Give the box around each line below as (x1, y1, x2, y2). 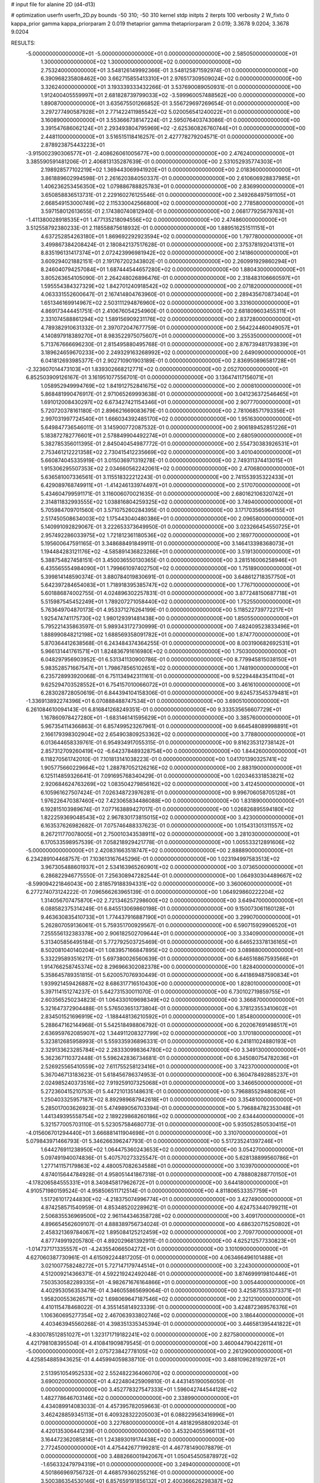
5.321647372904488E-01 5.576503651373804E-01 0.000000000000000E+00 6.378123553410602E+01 (40, 1004, 297, 1011)
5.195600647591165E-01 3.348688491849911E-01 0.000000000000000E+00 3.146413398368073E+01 (40, 540, 294, 547)
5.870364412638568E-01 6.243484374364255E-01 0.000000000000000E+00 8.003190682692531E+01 (40, 639, 299, 647)
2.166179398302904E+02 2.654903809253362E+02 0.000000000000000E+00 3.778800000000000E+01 (40, 730, 305, 738)
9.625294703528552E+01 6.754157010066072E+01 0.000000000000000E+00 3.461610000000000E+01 (40, 681, 300, 688)
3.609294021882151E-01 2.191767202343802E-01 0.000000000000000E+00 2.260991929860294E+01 (40, 257, 296, 265)
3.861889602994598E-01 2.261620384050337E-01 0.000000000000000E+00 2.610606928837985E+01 (40, 174, 300, 182)
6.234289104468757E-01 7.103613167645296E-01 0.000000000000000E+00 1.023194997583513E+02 (25, 855, 280, 863)
